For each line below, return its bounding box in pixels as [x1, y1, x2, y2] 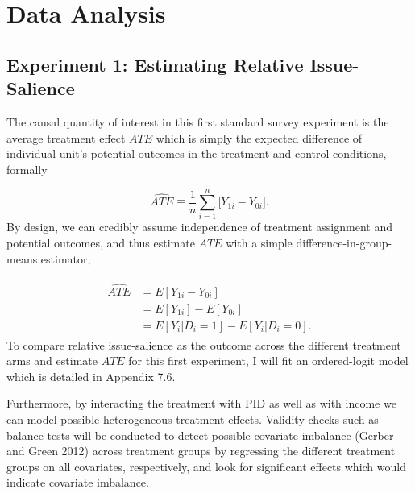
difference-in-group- [296, 234, 392, 251]
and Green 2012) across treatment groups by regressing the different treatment [6, 442, 396, 459]
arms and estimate [6, 352, 98, 369]
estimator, [40, 250, 91, 267]
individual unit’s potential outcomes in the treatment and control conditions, [6, 145, 387, 162]
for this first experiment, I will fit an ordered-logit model [128, 352, 409, 369]
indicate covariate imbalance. [6, 474, 149, 491]
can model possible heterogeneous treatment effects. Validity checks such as [6, 410, 379, 427]
